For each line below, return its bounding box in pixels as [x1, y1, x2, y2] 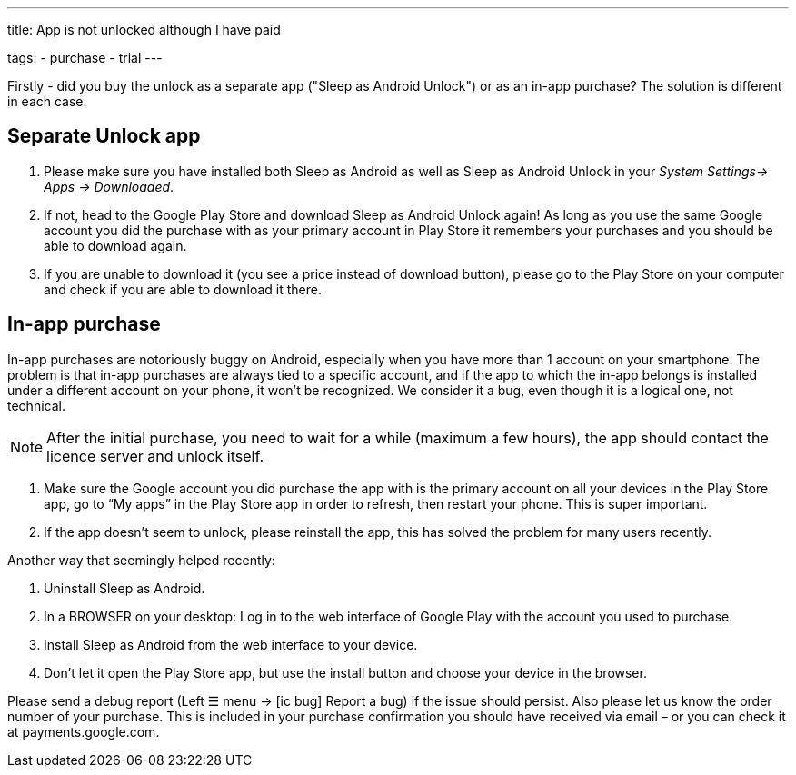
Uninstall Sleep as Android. [44, 580, 205, 596]
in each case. [7, 94, 87, 109]
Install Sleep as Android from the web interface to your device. [44, 636, 418, 652]
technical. [7, 397, 65, 413]
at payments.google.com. [7, 723, 160, 740]
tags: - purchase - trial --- [7, 50, 163, 65]
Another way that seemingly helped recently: [7, 551, 275, 568]
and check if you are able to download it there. [44, 281, 323, 297]
